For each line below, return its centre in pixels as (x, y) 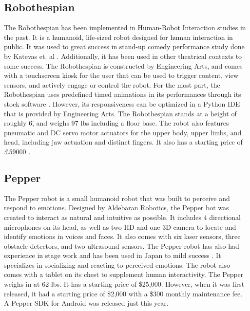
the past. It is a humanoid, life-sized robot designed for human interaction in (118, 37)
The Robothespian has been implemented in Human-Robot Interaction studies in (125, 27)
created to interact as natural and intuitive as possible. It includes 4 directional (122, 217)
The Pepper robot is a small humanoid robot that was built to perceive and (117, 198)
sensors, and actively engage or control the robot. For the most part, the (112, 84)
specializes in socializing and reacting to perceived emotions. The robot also (117, 265)
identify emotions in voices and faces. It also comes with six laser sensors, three (122, 236)
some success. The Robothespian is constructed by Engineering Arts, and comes (123, 65)
